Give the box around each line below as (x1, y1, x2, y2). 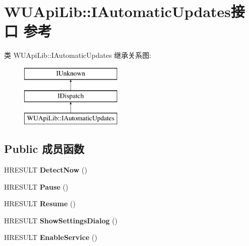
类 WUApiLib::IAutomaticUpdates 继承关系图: (4, 50, 151, 60)
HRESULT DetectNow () (4, 165, 88, 175)
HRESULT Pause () (4, 181, 68, 192)
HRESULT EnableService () (4, 232, 98, 242)
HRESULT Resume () (4, 198, 76, 209)
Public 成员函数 (4, 141, 85, 156)
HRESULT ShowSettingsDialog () (4, 215, 118, 225)
